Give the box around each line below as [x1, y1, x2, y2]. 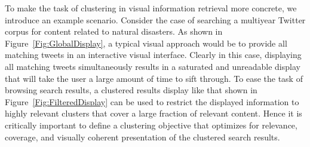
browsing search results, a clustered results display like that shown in [5, 84, 257, 96]
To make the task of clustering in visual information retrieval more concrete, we [5, 2, 297, 14]
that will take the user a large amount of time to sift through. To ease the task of [5, 72, 303, 84]
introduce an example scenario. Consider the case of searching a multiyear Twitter [5, 13, 306, 26]
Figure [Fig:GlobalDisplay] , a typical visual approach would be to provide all [5, 36, 287, 49]
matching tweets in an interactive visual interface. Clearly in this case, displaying [5, 48, 302, 61]
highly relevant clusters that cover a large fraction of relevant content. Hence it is [5, 107, 302, 120]
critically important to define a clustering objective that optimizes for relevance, [5, 118, 297, 131]
